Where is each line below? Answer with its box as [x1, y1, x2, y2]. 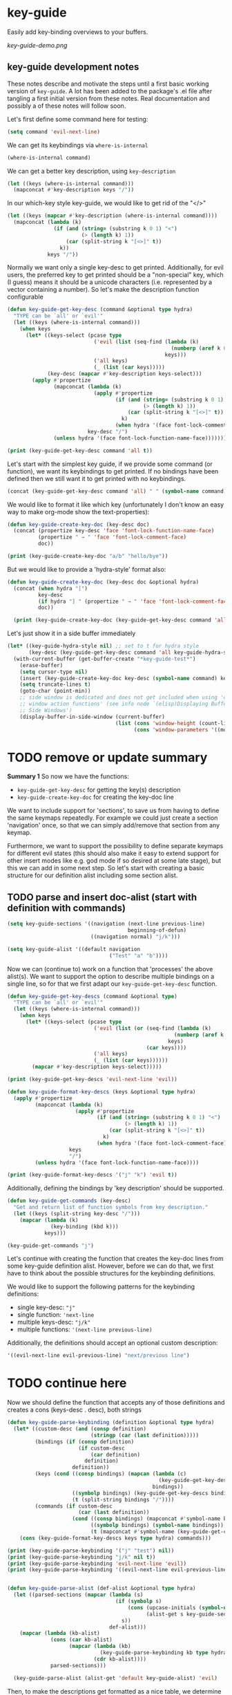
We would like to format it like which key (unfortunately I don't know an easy [7, 500, 224, 509]
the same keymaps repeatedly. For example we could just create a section [7, 814, 218, 822]
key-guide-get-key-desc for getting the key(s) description [17, 786, 181, 794]
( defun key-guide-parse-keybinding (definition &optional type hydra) [7, 1419, 215, 1426]
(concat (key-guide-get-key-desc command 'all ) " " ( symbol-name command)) [7, 487, 230, 495]
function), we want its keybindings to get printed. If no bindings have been [7, 467, 219, 475]
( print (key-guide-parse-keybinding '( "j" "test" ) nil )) [7, 1547, 175, 1554]
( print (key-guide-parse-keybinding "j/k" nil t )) [7, 1553, 156, 1560]
